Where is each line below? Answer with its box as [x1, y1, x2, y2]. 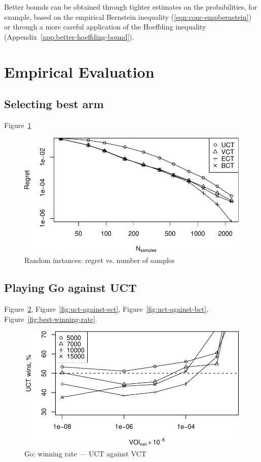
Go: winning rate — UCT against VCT [24, 448, 146, 458]
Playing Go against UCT [4, 280, 137, 295]
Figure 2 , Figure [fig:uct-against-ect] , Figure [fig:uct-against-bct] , [4, 304, 209, 314]
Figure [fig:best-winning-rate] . [4, 313, 97, 324]
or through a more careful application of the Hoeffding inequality [4, 21, 206, 32]
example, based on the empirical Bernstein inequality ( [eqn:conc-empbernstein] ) [4, 11, 251, 22]
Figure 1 [4, 119, 31, 130]
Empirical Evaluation [4, 61, 155, 82]
